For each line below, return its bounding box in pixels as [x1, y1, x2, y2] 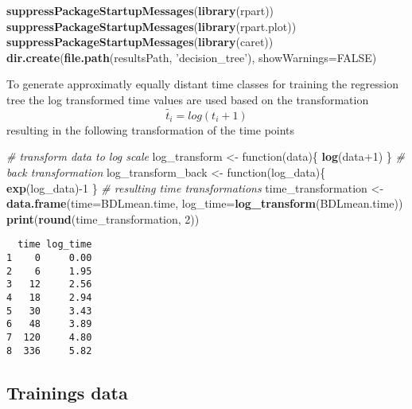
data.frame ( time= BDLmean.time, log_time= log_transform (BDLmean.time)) [6, 195, 403, 212]
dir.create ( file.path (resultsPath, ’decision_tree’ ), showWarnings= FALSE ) [6, 49, 377, 65]
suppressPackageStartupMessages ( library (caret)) [6, 33, 274, 50]
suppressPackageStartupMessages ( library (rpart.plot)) [6, 18, 297, 34]
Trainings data [6, 380, 128, 404]
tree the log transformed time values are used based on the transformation [6, 91, 369, 107]
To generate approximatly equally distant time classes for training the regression [6, 76, 399, 92]
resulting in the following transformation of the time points [6, 121, 295, 138]
